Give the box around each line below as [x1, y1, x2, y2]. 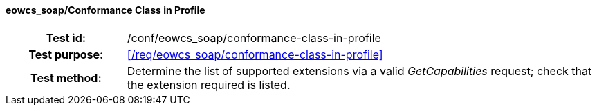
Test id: [46, 30, 86, 45]
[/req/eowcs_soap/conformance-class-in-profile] [127, 47, 383, 61]
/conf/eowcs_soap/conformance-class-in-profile [127, 30, 381, 45]
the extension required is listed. [127, 77, 291, 92]
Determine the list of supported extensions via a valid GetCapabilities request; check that [127, 63, 592, 78]
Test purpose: [28, 47, 104, 61]
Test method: [30, 70, 102, 85]
